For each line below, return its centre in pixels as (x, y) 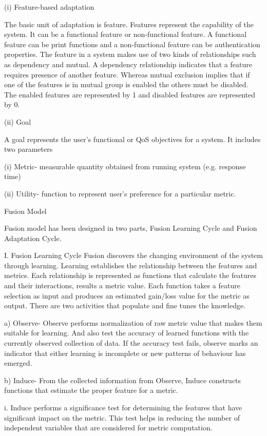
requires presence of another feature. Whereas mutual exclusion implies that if (127, 74)
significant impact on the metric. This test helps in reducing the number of (122, 417)
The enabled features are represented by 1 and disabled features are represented (130, 94)
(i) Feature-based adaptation (49, 7)
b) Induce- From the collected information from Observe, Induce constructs (123, 380)
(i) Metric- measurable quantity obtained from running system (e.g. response (125, 166)
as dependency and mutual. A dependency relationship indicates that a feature (128, 64)
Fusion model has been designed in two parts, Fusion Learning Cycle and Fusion (131, 228)
